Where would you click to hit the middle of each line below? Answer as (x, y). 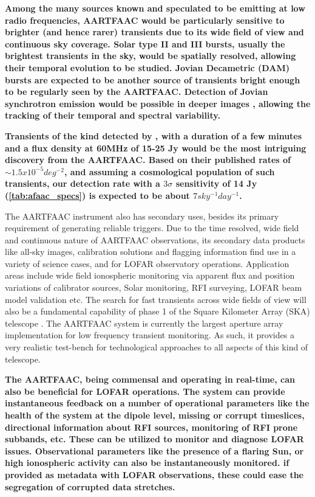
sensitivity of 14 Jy (216, 183)
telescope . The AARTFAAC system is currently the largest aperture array (144, 323)
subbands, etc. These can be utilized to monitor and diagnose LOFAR (154, 439)
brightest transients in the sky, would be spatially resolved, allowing (151, 56)
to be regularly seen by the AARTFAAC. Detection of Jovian (137, 92)
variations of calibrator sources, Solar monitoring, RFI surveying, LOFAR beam (154, 287)
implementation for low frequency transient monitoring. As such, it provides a (150, 335)
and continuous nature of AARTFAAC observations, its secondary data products (155, 239)
